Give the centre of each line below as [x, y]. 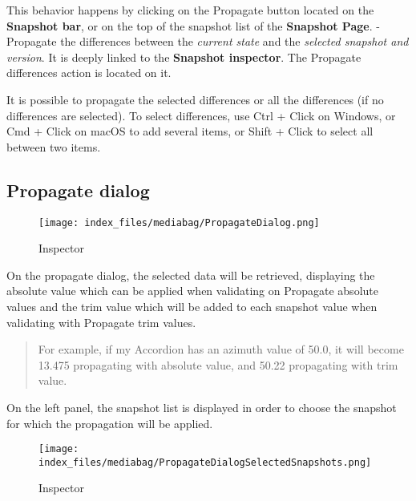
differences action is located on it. [89, 73]
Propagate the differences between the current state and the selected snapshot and [208, 41]
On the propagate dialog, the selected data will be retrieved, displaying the [191, 275]
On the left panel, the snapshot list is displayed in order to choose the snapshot [202, 407]
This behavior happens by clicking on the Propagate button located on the [190, 10]
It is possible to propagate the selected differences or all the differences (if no [195, 99]
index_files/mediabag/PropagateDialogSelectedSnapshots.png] [205, 462]
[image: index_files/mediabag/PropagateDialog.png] [179, 222]
